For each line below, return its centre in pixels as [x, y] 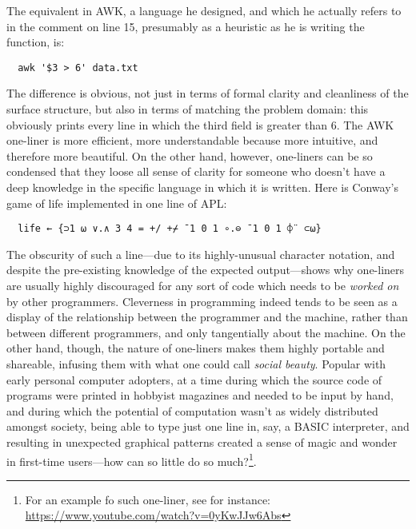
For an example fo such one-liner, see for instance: [148, 499]
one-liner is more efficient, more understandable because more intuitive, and [192, 140]
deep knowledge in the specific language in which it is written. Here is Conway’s [202, 187]
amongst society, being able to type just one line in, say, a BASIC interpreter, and [208, 426]
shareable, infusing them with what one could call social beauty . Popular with [196, 364]
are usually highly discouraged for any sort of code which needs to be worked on [203, 286]
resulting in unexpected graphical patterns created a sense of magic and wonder [202, 441]
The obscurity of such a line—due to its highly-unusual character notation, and [201, 254]
